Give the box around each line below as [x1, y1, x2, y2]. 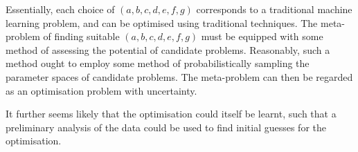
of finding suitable [43, 29, 120, 44]
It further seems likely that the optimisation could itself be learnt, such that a [6, 106, 337, 121]
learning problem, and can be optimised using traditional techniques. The [6, 15, 318, 30]
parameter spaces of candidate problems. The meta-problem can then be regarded [6, 69, 353, 84]
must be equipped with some [201, 29, 323, 44]
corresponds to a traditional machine [196, 2, 352, 16]
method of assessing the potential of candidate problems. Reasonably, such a [6, 42, 330, 57]
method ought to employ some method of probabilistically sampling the [6, 56, 310, 70]
